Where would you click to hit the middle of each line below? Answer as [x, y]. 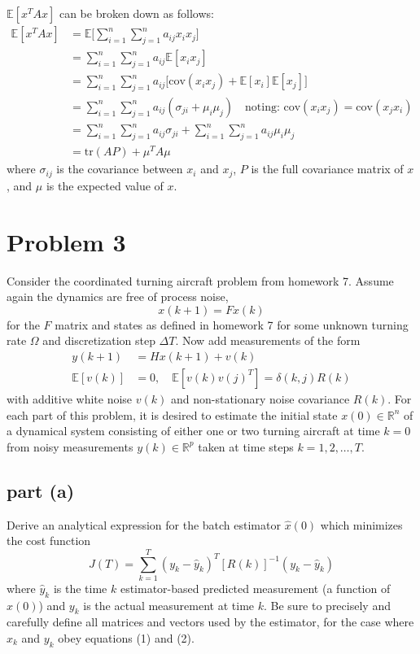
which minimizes [361, 524]
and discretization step [99, 340]
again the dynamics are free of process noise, [118, 296]
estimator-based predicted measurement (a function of [255, 588]
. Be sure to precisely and [327, 605]
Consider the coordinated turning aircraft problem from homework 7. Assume [200, 280]
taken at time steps [246, 446]
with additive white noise [70, 398]
